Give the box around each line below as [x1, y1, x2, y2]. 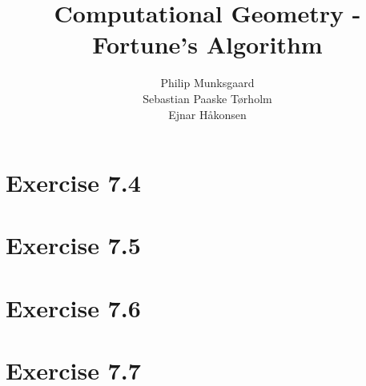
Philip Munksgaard [160, 74, 255, 91]
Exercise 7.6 [6, 291, 141, 324]
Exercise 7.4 [6, 166, 141, 199]
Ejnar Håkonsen [168, 105, 247, 122]
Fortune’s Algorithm [92, 28, 323, 61]
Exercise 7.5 [6, 229, 141, 261]
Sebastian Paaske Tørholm [143, 90, 272, 106]
